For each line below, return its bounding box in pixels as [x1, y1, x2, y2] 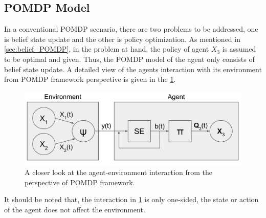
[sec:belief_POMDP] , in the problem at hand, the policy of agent [4, 43, 209, 54]
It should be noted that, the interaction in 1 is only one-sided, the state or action [4, 194, 259, 205]
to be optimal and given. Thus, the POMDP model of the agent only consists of [4, 53, 255, 64]
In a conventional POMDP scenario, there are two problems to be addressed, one [4, 24, 258, 34]
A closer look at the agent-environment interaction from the [25, 167, 212, 178]
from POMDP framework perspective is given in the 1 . [4, 74, 176, 84]
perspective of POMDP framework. [25, 177, 135, 187]
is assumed [222, 43, 256, 54]
